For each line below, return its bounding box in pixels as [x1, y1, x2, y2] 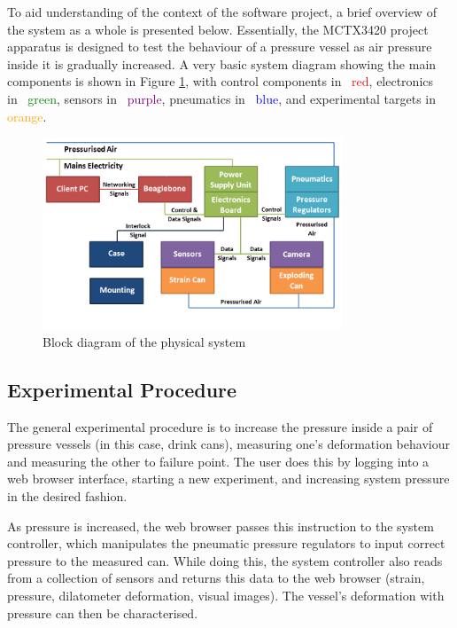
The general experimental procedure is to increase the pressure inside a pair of [7, 417, 433, 436]
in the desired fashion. [7, 486, 128, 505]
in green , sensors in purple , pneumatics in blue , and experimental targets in [7, 89, 437, 107]
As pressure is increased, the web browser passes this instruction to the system [7, 516, 434, 535]
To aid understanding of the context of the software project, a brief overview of [7, 3, 437, 20]
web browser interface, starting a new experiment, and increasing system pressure [7, 469, 450, 488]
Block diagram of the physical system [43, 332, 246, 350]
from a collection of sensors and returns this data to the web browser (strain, [7, 569, 425, 587]
